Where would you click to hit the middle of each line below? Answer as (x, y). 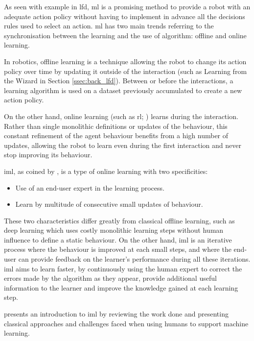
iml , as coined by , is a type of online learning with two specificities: (106, 171)
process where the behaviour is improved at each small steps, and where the (118, 249)
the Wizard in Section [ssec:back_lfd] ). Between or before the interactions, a (119, 81)
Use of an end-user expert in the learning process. (90, 187)
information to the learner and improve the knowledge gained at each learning (121, 287)
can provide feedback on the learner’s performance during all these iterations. (134, 259)
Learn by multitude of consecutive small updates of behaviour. (109, 204)
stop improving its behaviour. (48, 155)
